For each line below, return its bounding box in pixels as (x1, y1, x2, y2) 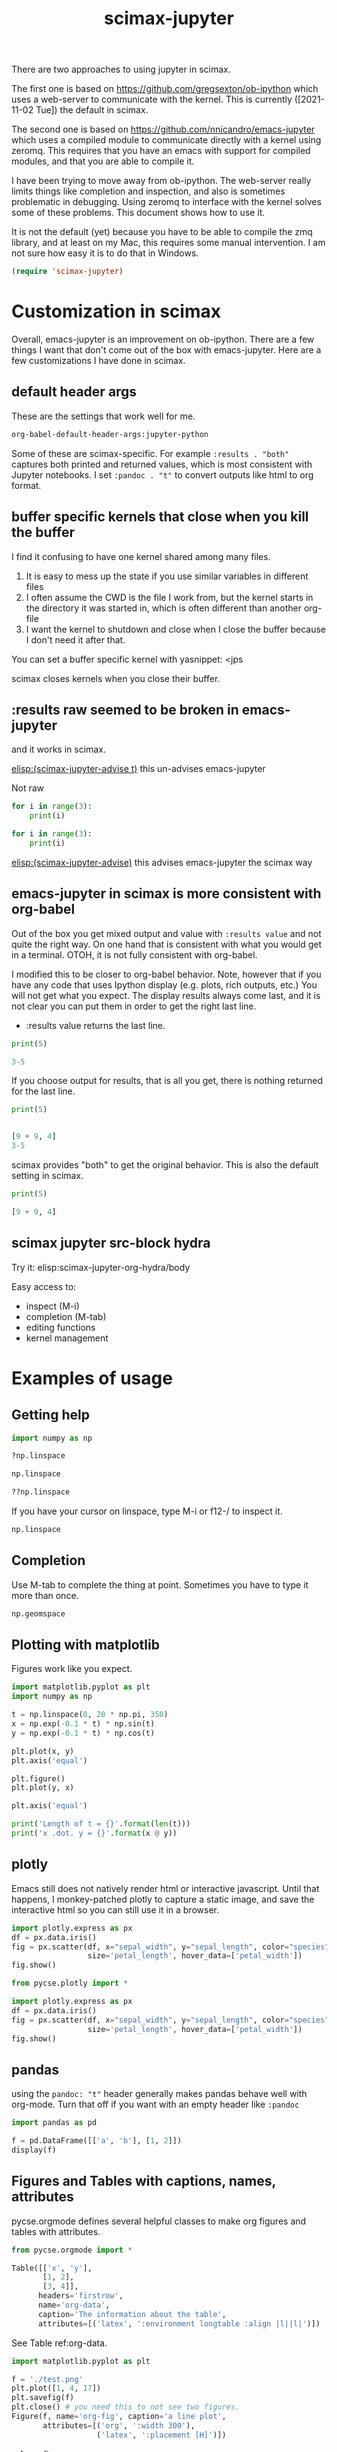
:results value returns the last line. (25, 1019, 166, 1031)
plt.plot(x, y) (11, 1746, 75, 1756)
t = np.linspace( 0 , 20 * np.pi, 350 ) (11, 1710, 169, 1720)
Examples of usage (11, 1367, 173, 1389)
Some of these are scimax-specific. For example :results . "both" (11, 447, 290, 459)
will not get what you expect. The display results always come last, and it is (11, 989, 321, 1001)
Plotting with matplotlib (11, 1637, 160, 1654)
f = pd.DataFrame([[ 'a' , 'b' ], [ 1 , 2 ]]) (11, 2136, 183, 2146)
